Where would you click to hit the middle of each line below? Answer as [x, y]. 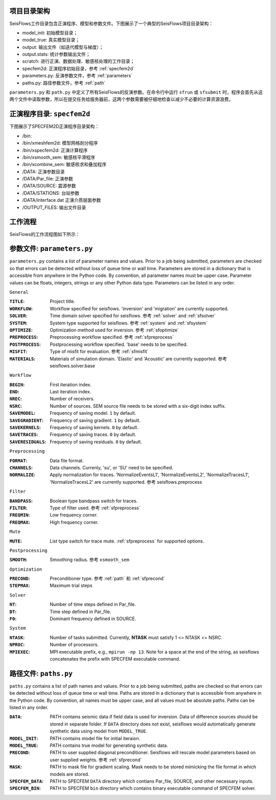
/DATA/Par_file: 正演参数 [48, 179]
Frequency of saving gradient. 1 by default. [95, 420]
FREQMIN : [20, 515]
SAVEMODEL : [22, 413]
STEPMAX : [20, 585]
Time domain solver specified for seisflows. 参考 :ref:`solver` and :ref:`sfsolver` [133, 316]
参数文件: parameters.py [51, 249]
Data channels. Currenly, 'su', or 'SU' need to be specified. [111, 467]
